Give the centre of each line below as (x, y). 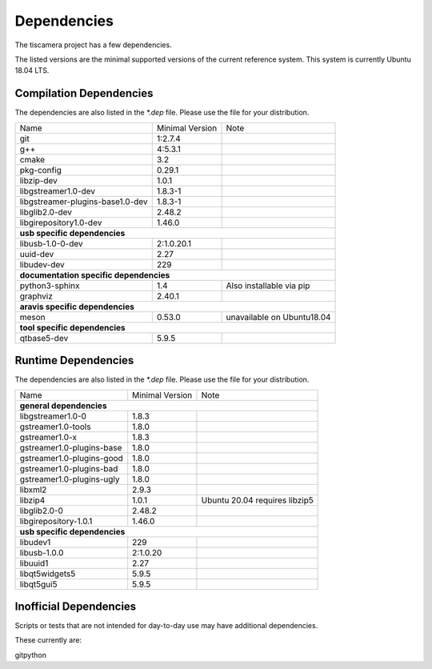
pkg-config (40, 170)
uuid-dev (37, 254)
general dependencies (63, 406)
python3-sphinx (50, 286)
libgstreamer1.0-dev (58, 190)
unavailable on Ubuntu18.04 (278, 317)
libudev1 (35, 542)
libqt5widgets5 (48, 574)
